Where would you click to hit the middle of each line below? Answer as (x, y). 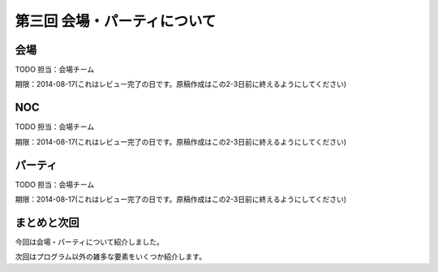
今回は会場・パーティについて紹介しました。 (89, 242)
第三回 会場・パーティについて (116, 21)
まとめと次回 (47, 222)
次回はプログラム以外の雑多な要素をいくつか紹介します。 (111, 257)
